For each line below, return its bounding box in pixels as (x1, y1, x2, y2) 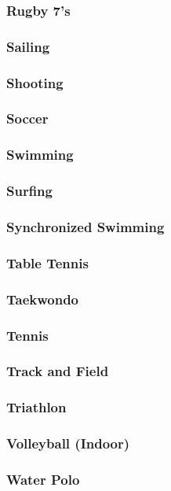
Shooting (6, 72, 64, 92)
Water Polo (6, 469, 80, 489)
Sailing (6, 36, 50, 56)
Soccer (6, 109, 49, 128)
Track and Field (6, 361, 109, 381)
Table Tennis (6, 253, 89, 272)
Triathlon (6, 397, 67, 417)
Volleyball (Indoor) (6, 434, 130, 453)
